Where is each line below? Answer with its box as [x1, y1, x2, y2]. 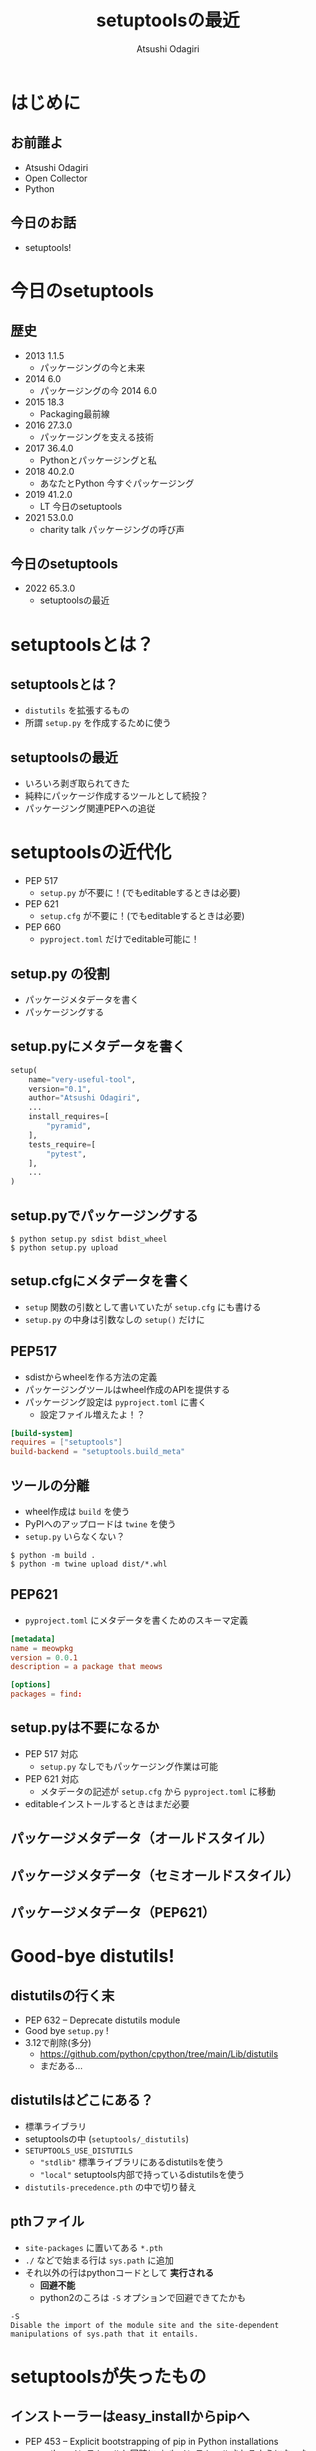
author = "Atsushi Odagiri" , [28, 1093, 141, 1103]
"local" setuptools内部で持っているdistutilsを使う [39, 2168, 245, 2180]
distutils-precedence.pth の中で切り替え [24, 2181, 197, 2193]
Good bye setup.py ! [24, 2025, 109, 2037]
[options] [10, 1680, 52, 1690]
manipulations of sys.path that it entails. [10, 2329, 199, 2339]
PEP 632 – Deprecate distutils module [24, 2014, 181, 2026]
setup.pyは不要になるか [10, 1719, 160, 1736]
